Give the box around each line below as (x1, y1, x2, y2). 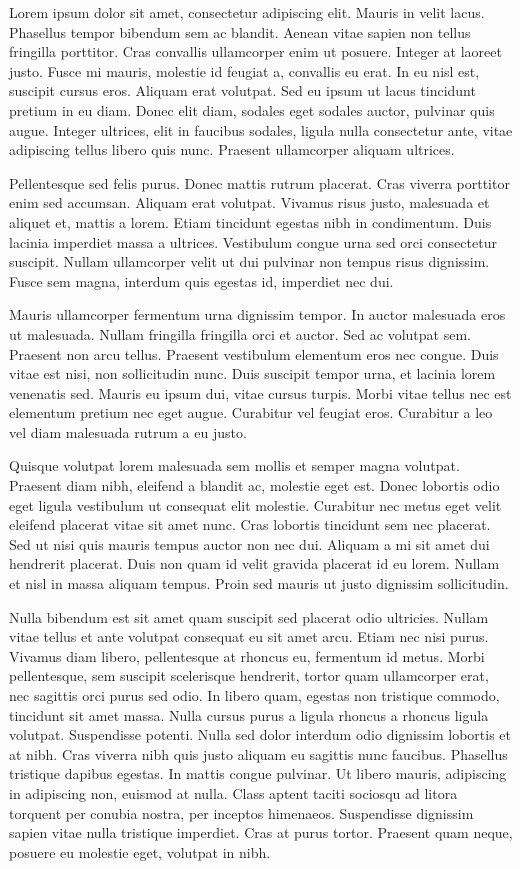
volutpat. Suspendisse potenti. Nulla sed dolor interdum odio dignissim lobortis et (9, 724, 511, 745)
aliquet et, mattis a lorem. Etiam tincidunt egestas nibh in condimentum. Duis (9, 211, 492, 232)
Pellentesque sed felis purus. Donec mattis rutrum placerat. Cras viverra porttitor (9, 172, 510, 193)
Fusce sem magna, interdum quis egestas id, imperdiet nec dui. (9, 270, 394, 291)
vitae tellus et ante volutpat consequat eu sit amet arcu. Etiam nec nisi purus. (9, 626, 489, 647)
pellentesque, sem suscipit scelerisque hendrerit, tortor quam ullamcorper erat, (9, 665, 489, 686)
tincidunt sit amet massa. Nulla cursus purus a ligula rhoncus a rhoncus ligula (9, 704, 489, 725)
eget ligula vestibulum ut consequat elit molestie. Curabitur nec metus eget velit (9, 494, 502, 515)
